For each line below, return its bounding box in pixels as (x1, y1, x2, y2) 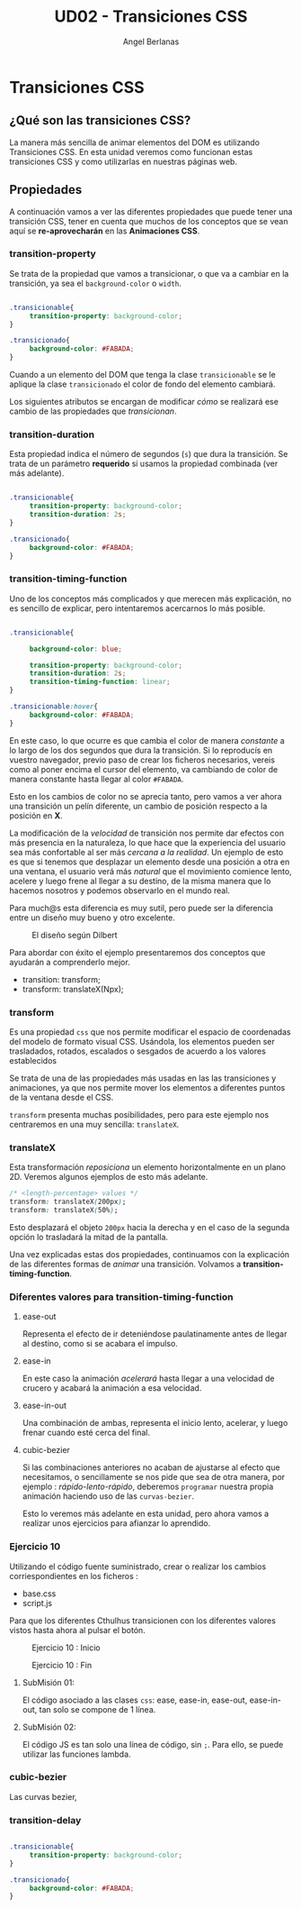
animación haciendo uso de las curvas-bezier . (22, 1491, 195, 1502)
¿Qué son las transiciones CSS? (9, 113, 191, 128)
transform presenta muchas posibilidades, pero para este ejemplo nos (9, 1110, 270, 1119)
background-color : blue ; (29, 644, 123, 653)
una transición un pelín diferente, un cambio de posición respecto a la (9, 800, 268, 811)
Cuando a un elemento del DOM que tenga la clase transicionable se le (9, 370, 276, 380)
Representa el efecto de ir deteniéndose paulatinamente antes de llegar (22, 1329, 288, 1339)
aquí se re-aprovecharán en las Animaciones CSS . (9, 225, 200, 236)
